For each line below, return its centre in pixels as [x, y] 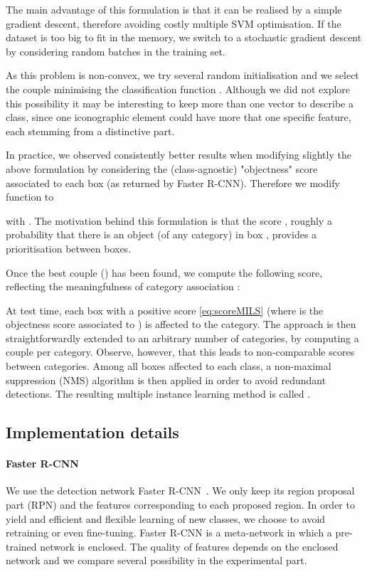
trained [21, 546]
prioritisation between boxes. [69, 248]
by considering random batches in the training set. [116, 51]
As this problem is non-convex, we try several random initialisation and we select [182, 75]
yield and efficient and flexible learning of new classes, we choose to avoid [166, 518]
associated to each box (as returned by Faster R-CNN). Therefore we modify [173, 182]
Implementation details [92, 432]
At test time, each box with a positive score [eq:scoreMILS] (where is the [165, 310]
